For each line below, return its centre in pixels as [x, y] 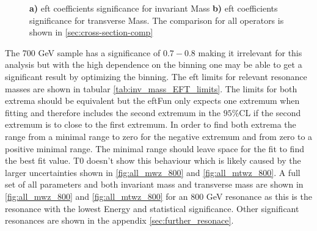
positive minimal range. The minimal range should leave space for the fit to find [155, 148]
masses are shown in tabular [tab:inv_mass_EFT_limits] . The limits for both [151, 88]
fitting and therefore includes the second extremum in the [113, 112]
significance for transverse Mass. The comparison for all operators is [157, 20]
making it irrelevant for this [250, 52]
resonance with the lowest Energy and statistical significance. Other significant [152, 208]
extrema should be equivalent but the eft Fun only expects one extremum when [152, 101]
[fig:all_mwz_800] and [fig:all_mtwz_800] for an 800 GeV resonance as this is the [158, 196]
